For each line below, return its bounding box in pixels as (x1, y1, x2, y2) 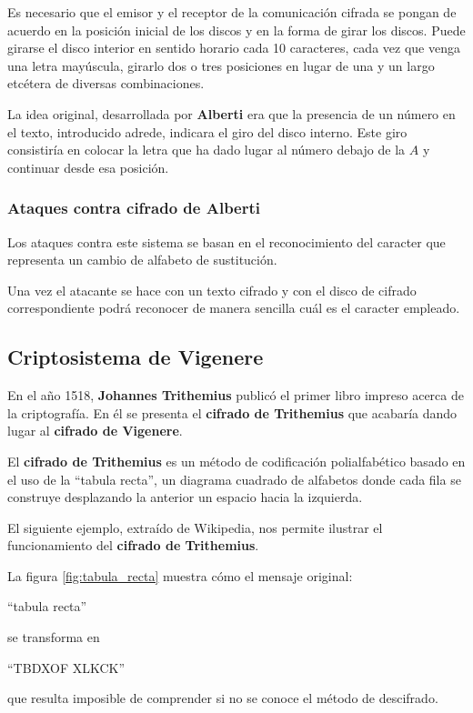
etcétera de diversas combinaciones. (7, 74, 205, 93)
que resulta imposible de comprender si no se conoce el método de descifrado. (7, 688, 438, 708)
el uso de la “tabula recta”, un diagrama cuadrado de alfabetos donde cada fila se (7, 469, 461, 488)
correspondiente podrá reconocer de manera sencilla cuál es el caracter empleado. (7, 298, 460, 317)
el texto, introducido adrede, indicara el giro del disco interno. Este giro (7, 122, 408, 141)
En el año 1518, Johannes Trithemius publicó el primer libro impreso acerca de (7, 386, 464, 405)
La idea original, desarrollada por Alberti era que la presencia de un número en (7, 104, 456, 123)
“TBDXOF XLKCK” (7, 658, 126, 677)
